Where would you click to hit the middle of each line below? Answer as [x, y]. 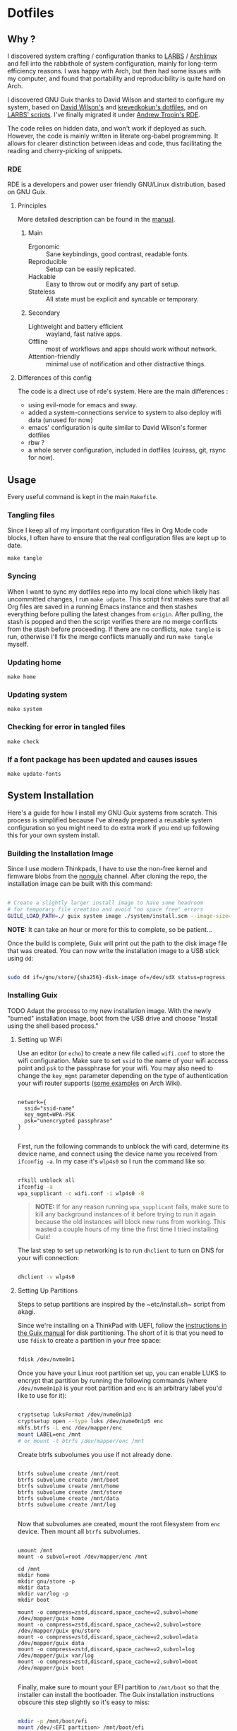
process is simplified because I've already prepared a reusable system [110, 820]
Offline [38, 342]
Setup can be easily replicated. [91, 269]
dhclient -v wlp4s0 [46, 1277]
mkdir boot [34, 1600]
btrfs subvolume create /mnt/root [68, 1473]
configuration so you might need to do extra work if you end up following [113, 827]
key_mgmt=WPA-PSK [50, 1114]
